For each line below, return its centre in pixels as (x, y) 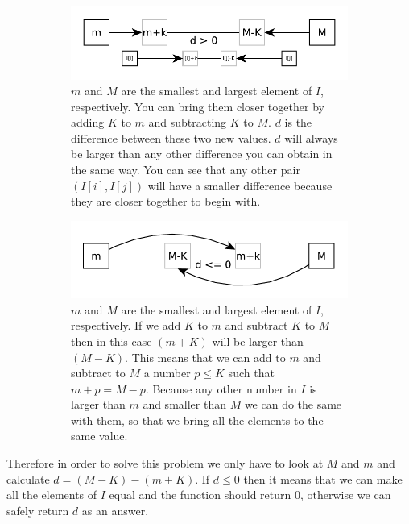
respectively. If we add (126, 325)
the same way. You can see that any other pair (186, 170)
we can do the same (293, 404)
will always (311, 137)
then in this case (112, 341)
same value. (99, 436)
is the (298, 122)
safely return (38, 510)
